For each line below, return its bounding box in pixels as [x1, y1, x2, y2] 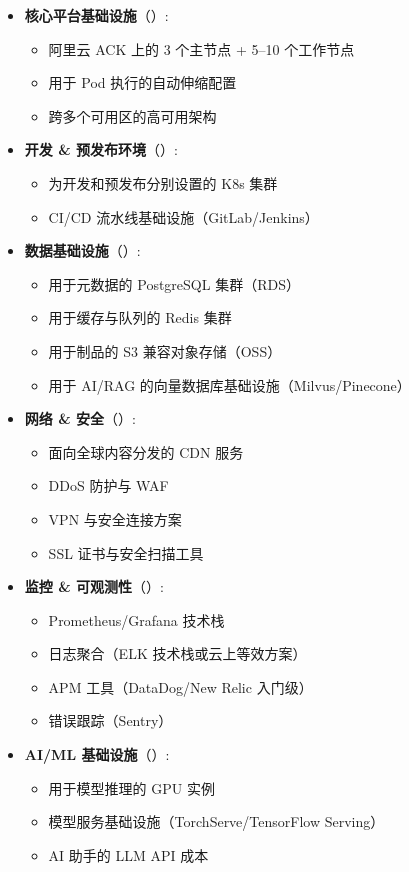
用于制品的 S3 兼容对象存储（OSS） [48, 340, 282, 361]
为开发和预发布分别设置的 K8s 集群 [48, 172, 278, 193]
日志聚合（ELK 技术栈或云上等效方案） [48, 643, 307, 664]
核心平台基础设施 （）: [24, 5, 169, 25]
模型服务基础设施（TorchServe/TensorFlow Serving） [48, 811, 385, 832]
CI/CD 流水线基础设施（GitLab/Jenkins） [48, 206, 319, 227]
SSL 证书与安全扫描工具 [48, 542, 204, 563]
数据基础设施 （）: [24, 240, 141, 261]
